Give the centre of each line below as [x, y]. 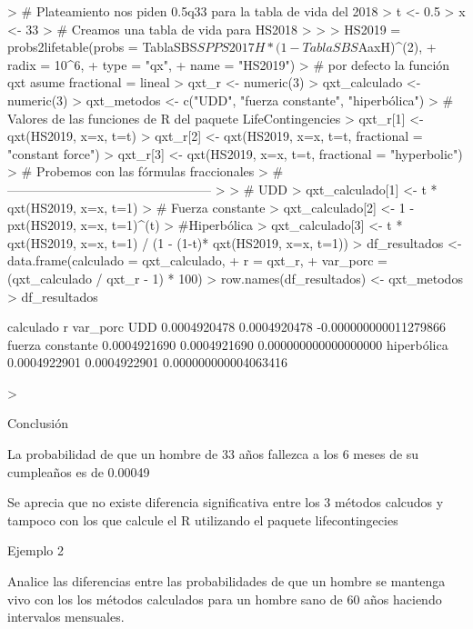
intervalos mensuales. [66, 617]
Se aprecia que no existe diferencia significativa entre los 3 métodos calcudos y [226, 502]
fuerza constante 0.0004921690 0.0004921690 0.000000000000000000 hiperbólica [228, 344]
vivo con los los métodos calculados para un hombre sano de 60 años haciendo [225, 599]
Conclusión [38, 423]
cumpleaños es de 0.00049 [79, 471]
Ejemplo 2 [36, 550]
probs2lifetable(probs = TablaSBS [102, 47]
